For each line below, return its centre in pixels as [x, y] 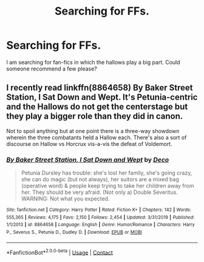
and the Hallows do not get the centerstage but [97, 107]
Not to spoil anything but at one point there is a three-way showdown [93, 131]
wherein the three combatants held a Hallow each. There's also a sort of [97, 137]
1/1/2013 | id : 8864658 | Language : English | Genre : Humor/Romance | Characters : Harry [101, 225]
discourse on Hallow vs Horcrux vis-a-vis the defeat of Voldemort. [89, 143]
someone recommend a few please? [52, 69]
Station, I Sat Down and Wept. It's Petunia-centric [102, 98]
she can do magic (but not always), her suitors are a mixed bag [100, 179]
